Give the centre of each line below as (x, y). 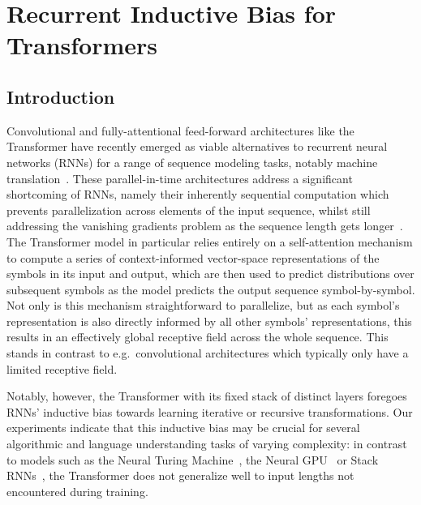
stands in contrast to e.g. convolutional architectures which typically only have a (208, 353)
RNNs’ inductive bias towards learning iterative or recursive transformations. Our (210, 411)
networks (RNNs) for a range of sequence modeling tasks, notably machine (192, 162)
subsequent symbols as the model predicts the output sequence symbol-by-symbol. (211, 289)
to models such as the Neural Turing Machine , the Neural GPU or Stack (193, 459)
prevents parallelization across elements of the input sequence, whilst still (189, 210)
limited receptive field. (62, 368)
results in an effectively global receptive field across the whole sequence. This (198, 337)
